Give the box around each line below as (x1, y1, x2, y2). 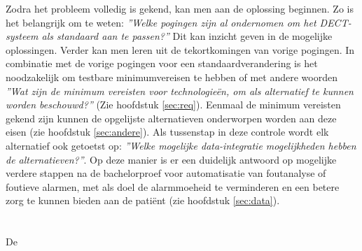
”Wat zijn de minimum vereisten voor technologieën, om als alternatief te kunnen (6, 83, 354, 98)
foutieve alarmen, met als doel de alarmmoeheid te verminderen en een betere (6, 179, 340, 194)
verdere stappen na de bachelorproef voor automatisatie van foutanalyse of (6, 166, 326, 180)
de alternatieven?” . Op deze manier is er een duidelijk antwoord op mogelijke (6, 152, 337, 166)
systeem (6, 29, 39, 43)
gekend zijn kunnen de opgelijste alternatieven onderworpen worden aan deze (6, 110, 337, 125)
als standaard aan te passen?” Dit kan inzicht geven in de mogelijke (41, 29, 333, 43)
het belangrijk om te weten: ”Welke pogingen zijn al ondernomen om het (6, 15, 316, 29)
